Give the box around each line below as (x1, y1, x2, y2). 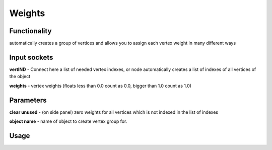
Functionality (9, 27, 52, 35)
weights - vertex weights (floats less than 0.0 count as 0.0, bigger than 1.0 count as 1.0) (9, 83, 191, 89)
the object (9, 73, 31, 80)
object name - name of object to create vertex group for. (9, 118, 127, 124)
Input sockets (9, 53, 53, 61)
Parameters (9, 96, 47, 104)
